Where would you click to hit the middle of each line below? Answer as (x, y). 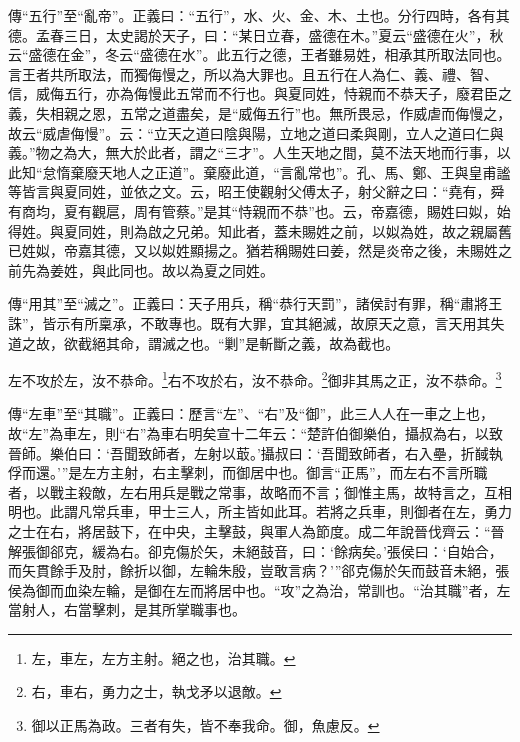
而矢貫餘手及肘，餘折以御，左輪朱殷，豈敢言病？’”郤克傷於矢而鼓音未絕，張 (259, 570)
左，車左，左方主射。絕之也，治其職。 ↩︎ (163, 657)
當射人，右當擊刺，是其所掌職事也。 (127, 609)
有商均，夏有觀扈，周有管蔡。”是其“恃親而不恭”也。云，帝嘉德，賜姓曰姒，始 (259, 210)
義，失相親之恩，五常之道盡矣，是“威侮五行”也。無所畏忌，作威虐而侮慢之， (260, 112)
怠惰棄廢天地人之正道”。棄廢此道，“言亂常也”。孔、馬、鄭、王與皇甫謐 (276, 171)
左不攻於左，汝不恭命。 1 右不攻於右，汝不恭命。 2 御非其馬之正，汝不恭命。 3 (255, 378)
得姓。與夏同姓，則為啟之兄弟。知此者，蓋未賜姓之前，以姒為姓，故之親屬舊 (260, 230)
